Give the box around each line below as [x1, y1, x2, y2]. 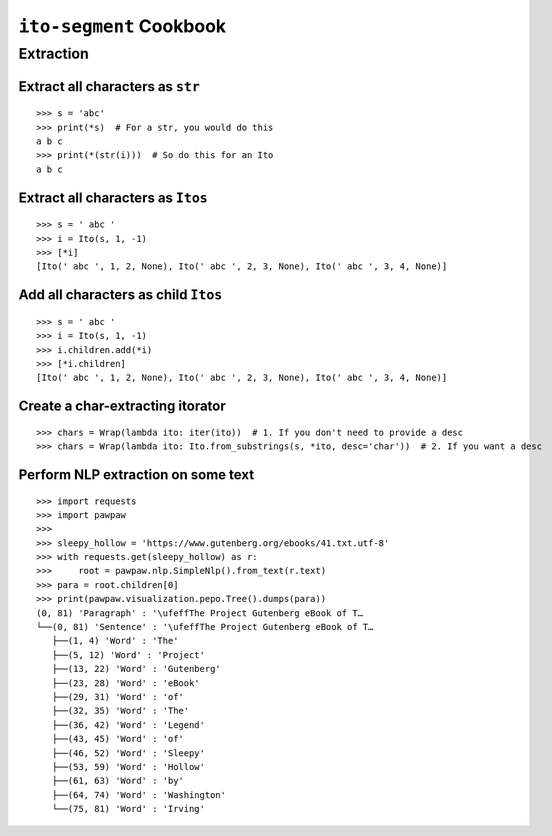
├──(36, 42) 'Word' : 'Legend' [51, 719, 205, 730]
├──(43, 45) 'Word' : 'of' [51, 733, 185, 745]
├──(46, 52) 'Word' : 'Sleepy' [51, 747, 205, 759]
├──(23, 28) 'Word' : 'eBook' [51, 677, 200, 689]
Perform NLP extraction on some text [18, 466, 255, 483]
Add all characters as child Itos [18, 286, 223, 304]
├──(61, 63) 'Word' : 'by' [51, 775, 185, 787]
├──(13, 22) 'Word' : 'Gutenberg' [51, 663, 222, 675]
